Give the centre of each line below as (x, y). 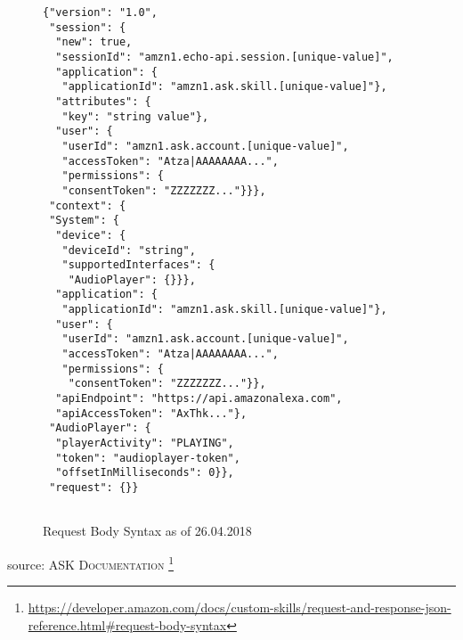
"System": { (84, 221)
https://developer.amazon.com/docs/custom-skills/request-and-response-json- (240, 607)
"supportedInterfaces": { (138, 265)
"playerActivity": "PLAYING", (145, 443)
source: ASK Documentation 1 (90, 562)
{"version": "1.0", (100, 12)
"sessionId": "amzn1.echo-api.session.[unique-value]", (224, 57)
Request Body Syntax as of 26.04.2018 (147, 531)
